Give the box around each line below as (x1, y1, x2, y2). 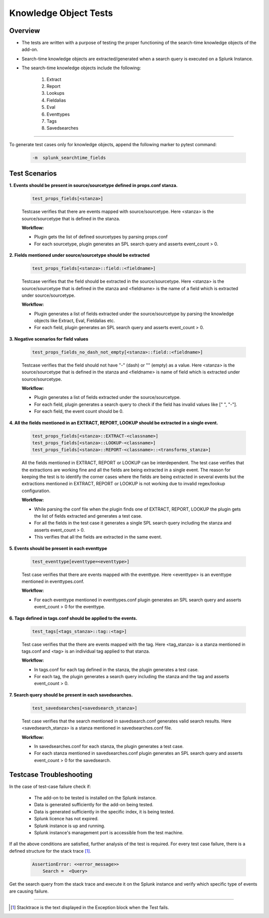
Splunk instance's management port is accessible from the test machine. (34, 830, 184, 836)
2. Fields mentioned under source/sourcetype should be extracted (9, 252, 150, 258)
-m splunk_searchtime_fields (32, 155, 106, 161)
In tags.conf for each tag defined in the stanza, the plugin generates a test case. (34, 666, 199, 673)
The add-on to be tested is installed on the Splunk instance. (34, 795, 157, 801)
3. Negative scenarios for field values (9, 336, 89, 342)
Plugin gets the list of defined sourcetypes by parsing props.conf (34, 234, 168, 240)
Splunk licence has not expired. (34, 816, 99, 822)
